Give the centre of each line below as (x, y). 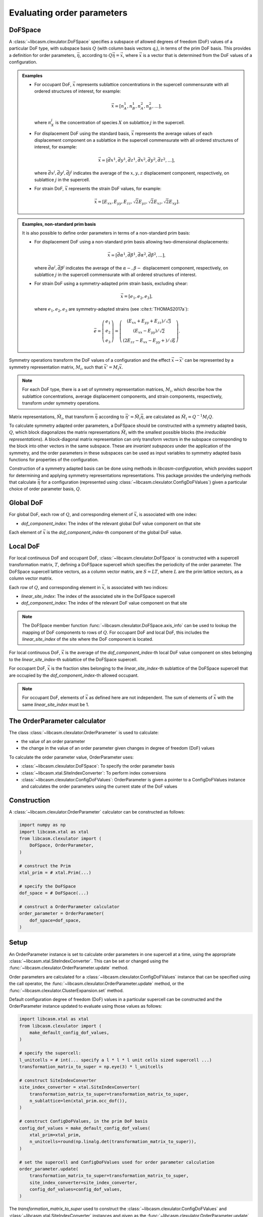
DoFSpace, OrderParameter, (62, 845)
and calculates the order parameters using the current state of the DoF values (99, 787)
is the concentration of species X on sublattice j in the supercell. (120, 122)
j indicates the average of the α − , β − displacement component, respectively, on (146, 267)
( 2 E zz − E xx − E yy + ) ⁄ (146, 341)
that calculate (23, 482)
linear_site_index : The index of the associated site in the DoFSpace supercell (98, 596)
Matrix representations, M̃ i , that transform (51, 417)
